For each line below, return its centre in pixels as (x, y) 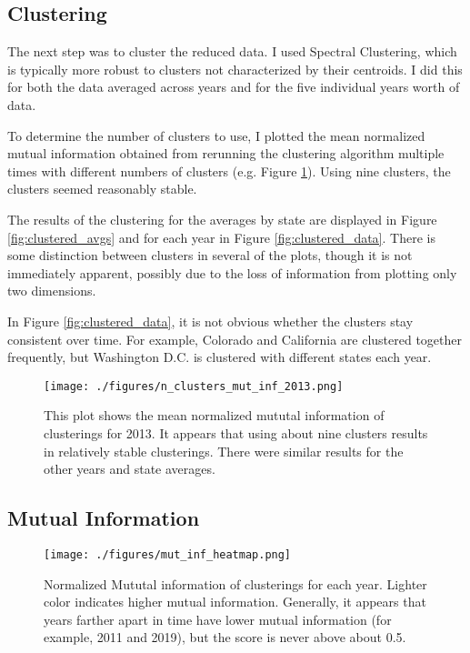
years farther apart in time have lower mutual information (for (218, 619)
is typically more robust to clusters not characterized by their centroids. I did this (235, 69)
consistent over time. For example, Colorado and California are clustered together (235, 339)
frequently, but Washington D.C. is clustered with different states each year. (220, 357)
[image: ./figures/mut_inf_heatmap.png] (168, 554)
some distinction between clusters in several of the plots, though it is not (210, 255)
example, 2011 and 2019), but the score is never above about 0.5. (225, 637)
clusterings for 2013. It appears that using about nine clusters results (236, 432)
